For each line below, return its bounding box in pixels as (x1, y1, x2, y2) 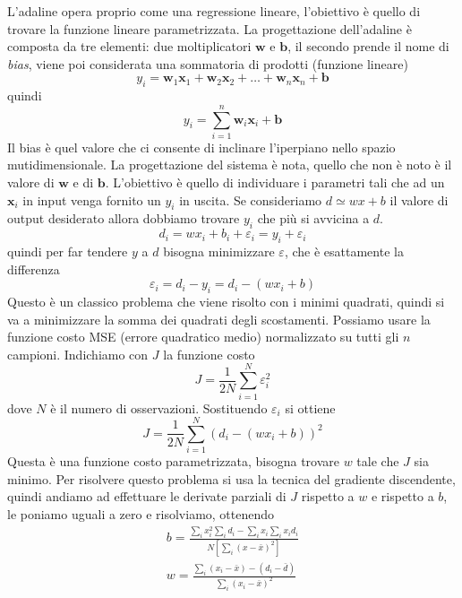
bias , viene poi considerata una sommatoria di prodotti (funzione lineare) (7, 54, 408, 73)
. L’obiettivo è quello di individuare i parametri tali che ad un (105, 173, 445, 192)
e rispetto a (371, 487, 434, 506)
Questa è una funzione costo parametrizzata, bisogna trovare (7, 452, 339, 471)
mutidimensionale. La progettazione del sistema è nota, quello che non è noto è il (7, 155, 452, 174)
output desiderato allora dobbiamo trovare (7, 209, 240, 228)
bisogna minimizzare (163, 242, 275, 261)
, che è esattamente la (284, 242, 404, 261)
